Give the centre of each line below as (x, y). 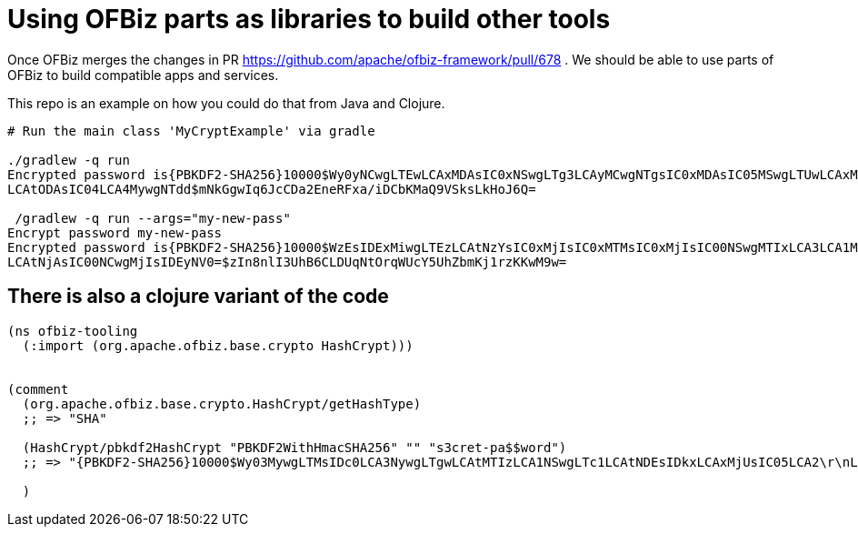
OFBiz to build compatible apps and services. (143, 75)
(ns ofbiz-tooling (73, 331)
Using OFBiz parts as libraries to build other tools (309, 19)
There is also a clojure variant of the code (198, 297)
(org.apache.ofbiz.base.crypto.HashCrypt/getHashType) (222, 403)
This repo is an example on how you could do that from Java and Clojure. (226, 103)
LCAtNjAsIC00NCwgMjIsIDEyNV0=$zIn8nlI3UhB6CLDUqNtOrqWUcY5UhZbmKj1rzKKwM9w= (287, 262)
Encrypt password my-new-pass (115, 232)
